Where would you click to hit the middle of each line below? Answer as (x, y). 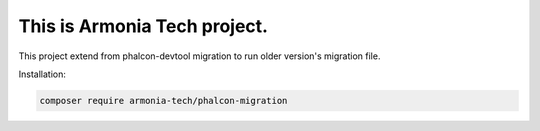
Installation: (42, 74)
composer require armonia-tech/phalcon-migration (163, 100)
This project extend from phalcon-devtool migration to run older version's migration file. (199, 56)
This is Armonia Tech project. (143, 26)
